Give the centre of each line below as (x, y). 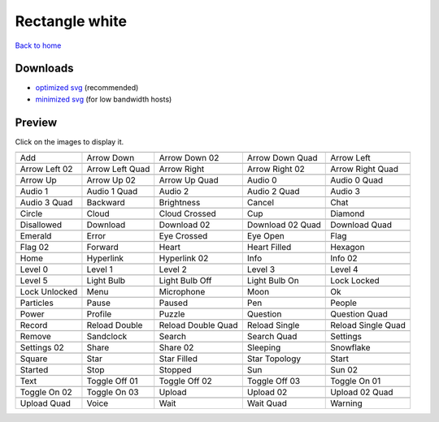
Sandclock (107, 337)
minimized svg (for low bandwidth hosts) (104, 99)
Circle (31, 213)
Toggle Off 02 (185, 381)
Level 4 (344, 269)
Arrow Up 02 (111, 180)
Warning (346, 403)
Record (34, 325)
